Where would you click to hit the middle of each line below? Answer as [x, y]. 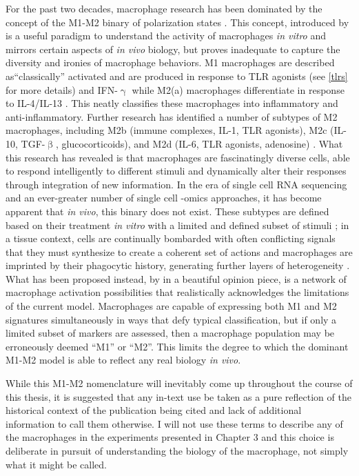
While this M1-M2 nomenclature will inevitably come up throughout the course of [179, 383]
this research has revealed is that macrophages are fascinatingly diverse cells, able [178, 157]
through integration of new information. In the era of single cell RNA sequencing [176, 184]
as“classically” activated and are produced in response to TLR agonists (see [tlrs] [177, 76]
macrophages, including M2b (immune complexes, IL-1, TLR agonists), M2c [166, 130]
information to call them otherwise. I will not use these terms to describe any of [174, 423]
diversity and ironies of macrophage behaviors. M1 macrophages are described [170, 62]
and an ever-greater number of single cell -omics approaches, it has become [164, 198]
